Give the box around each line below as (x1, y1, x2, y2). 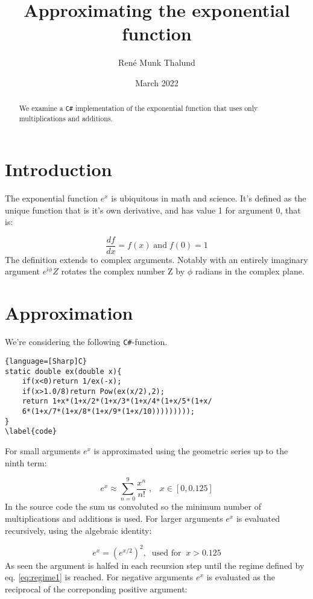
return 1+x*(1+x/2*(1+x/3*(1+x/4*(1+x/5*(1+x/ (22, 397, 212, 406)
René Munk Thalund (118, 56, 195, 69)
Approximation (5, 300, 133, 325)
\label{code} (5, 427, 57, 436)
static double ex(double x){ (5, 367, 122, 376)
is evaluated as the (206, 571, 275, 583)
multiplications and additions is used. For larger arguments (5, 512, 223, 524)
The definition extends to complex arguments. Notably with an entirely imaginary (5, 253, 308, 265)
